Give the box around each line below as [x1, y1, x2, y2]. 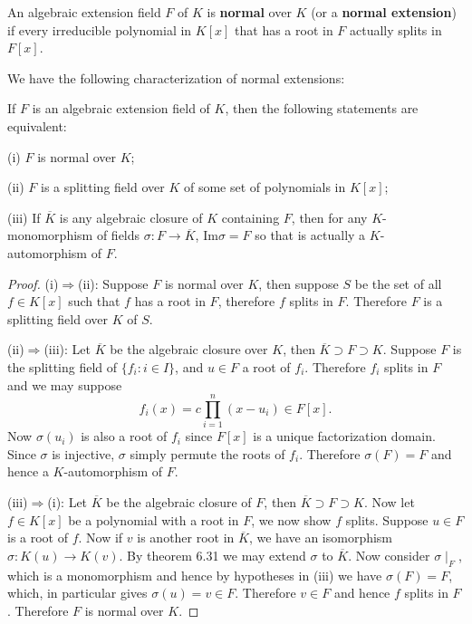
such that [68, 292, 120, 311]
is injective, [52, 444, 115, 463]
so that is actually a [255, 226, 366, 245]
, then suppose [258, 274, 339, 293]
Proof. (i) [7, 274, 59, 293]
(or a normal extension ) [311, 3, 457, 21]
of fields [96, 226, 140, 245]
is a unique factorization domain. [253, 427, 436, 446]
